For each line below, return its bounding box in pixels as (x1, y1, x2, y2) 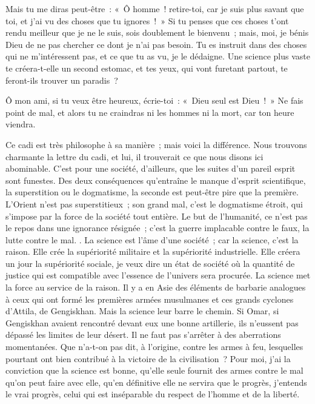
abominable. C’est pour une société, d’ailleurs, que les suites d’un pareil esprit (5, 162, 296, 175)
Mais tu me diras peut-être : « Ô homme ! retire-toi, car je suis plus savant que (5, 2, 304, 15)
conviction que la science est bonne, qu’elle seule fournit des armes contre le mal (5, 364, 303, 377)
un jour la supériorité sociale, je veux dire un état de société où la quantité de (5, 257, 295, 269)
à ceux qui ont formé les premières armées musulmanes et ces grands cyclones (5, 292, 294, 305)
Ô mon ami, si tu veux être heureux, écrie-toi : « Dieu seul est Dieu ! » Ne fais (5, 94, 303, 107)
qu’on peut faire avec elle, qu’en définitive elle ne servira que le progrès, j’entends (5, 375, 307, 388)
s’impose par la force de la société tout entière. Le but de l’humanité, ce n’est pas (5, 209, 308, 222)
